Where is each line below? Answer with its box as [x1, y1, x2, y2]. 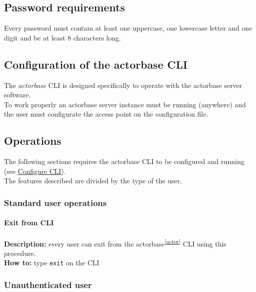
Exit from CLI [4, 217, 54, 228]
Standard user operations [4, 196, 107, 209]
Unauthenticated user [4, 279, 92, 291]
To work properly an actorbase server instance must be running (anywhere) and [4, 99, 246, 109]
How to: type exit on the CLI [4, 257, 99, 268]
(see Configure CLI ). [4, 166, 66, 176]
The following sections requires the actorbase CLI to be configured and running [4, 156, 245, 167]
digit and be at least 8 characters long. [4, 32, 121, 42]
